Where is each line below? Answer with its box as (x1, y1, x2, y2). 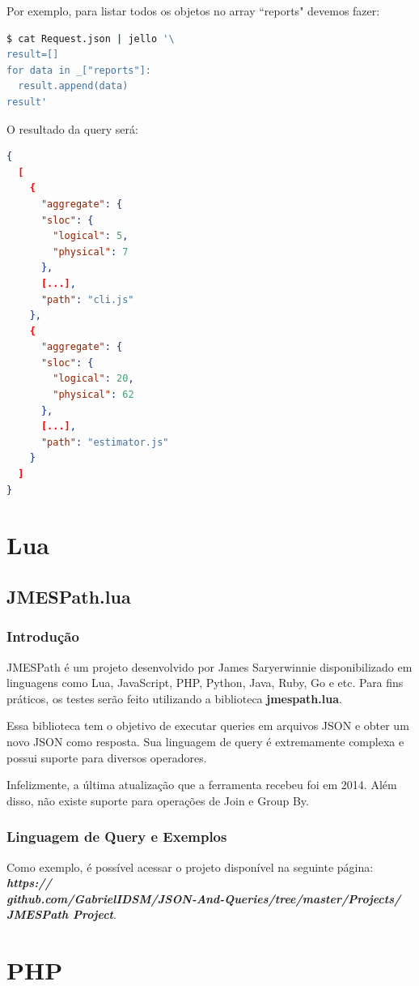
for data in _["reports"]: (6, 64, 151, 76)
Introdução (6, 626, 79, 647)
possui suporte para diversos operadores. (6, 749, 207, 766)
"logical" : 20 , (53, 373, 134, 385)
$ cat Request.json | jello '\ (6, 32, 175, 45)
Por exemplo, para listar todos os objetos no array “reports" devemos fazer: (6, 2, 380, 19)
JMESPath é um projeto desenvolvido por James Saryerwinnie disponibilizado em (6, 658, 413, 675)
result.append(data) (18, 80, 129, 92)
